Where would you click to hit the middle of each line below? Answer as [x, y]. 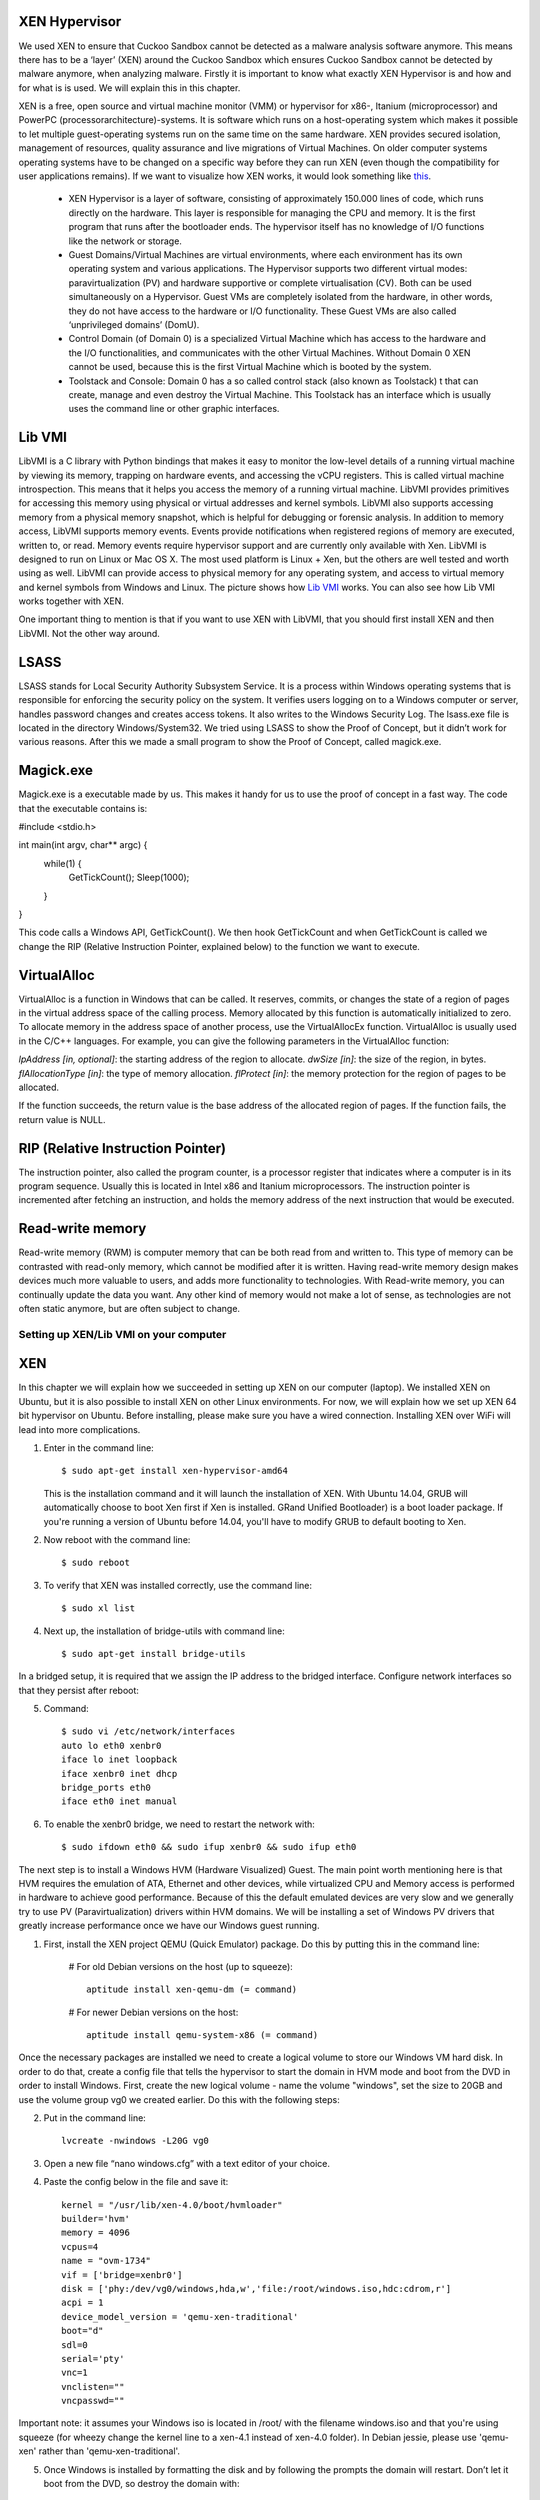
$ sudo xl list [98, 1608]
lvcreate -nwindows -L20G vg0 [135, 2141]
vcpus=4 [80, 2246]
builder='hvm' [95, 2218]
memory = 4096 [95, 2233]
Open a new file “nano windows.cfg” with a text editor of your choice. [186, 2163]
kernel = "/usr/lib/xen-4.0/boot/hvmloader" [172, 2204]
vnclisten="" [93, 2386]
